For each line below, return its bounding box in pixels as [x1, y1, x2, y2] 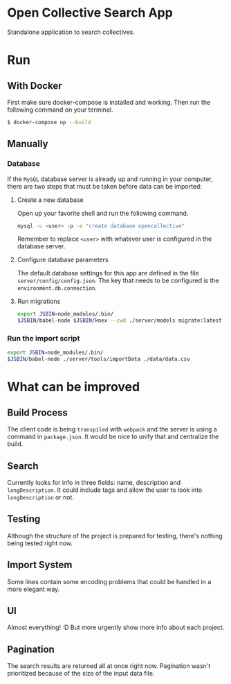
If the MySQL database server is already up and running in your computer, [7, 175, 213, 183]
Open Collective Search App [7, 5, 173, 21]
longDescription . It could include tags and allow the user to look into [7, 486, 203, 494]
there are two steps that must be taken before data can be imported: [7, 182, 203, 190]
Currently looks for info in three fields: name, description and [7, 478, 181, 486]
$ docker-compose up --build [7, 119, 91, 126]
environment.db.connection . [17, 284, 97, 292]
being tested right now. [7, 539, 73, 547]
